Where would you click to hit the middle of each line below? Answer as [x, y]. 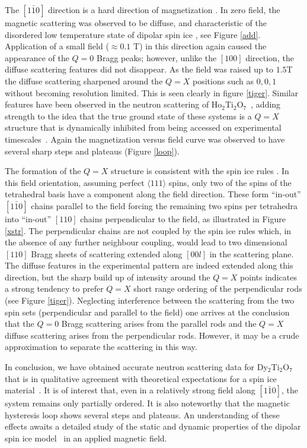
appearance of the [37, 57]
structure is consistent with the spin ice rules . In [200, 171]
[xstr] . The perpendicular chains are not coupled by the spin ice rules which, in [148, 230]
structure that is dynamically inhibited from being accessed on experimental [143, 127]
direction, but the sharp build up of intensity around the [108, 277]
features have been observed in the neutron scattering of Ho [113, 104]
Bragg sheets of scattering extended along [107, 253]
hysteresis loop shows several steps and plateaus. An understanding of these [142, 414]
